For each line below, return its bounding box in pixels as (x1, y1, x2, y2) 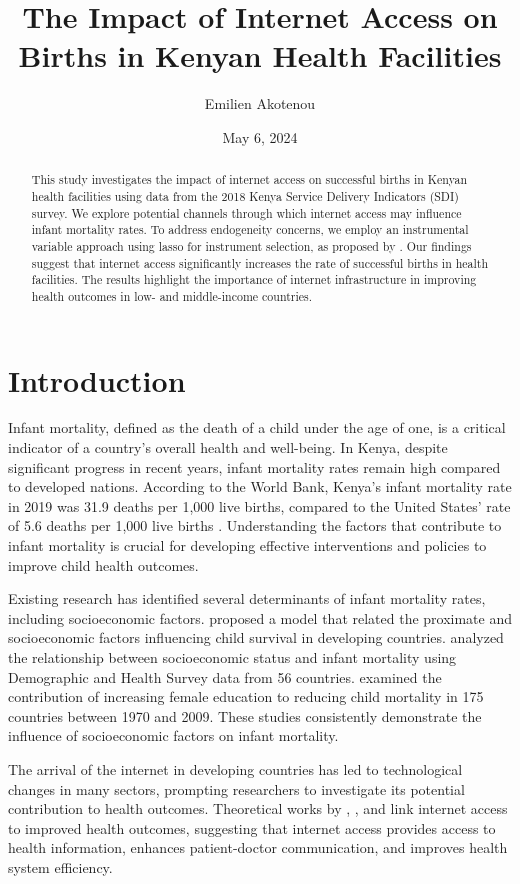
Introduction (8, 359, 186, 400)
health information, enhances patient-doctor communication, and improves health (8, 837, 508, 858)
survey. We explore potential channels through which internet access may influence (31, 204, 462, 221)
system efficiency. (8, 856, 113, 877)
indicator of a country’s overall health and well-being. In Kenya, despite (8, 437, 448, 458)
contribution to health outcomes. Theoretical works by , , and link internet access (8, 798, 508, 819)
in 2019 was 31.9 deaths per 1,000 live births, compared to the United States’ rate (8, 495, 511, 516)
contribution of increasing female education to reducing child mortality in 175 (8, 686, 484, 707)
